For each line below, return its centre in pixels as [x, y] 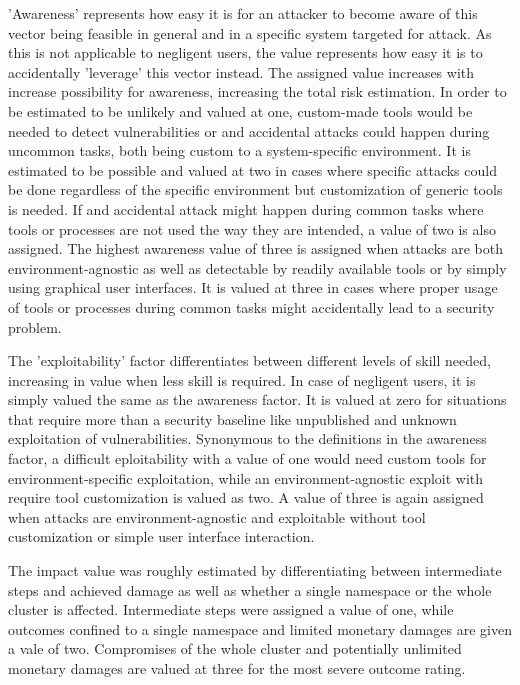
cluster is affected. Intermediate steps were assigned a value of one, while [231, 609]
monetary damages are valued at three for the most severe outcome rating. [237, 668]
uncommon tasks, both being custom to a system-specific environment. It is [239, 150]
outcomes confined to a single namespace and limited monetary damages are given [260, 628]
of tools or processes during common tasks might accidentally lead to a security [251, 306]
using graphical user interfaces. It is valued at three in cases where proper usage [253, 287]
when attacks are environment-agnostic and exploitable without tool [217, 516]
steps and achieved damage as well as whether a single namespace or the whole [250, 589]
